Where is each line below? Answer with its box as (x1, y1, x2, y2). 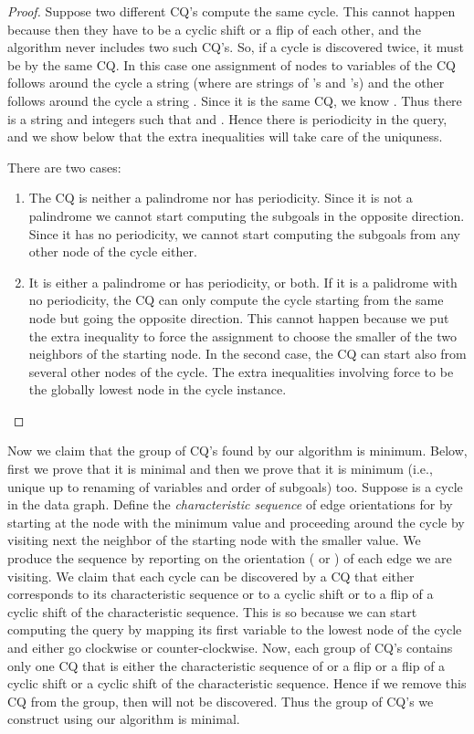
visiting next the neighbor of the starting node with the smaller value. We (7, 530, 421, 550)
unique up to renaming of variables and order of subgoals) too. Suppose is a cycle (7, 477, 463, 496)
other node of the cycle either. (28, 242, 197, 261)
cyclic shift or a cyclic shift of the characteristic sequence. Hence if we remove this (7, 674, 467, 693)
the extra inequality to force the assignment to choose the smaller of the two (28, 326, 457, 345)
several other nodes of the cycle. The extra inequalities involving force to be (28, 362, 454, 381)
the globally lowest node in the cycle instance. (28, 380, 287, 399)
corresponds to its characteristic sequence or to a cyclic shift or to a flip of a (7, 584, 434, 603)
